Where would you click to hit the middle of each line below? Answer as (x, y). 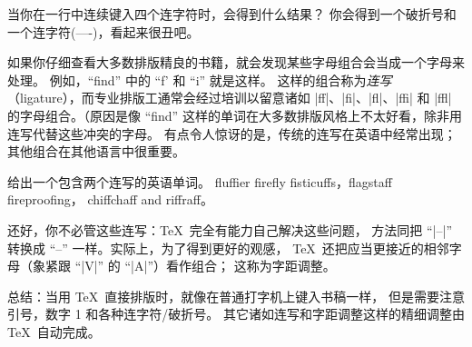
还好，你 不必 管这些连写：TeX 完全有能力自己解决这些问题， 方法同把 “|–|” (230, 229)
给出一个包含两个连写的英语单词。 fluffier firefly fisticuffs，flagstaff (200, 181)
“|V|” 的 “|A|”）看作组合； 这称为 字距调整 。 (205, 266)
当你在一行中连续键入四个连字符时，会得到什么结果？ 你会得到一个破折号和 (232, 14)
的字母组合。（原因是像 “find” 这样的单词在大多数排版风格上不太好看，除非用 (235, 115)
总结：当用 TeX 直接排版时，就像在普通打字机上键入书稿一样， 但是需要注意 (236, 296)
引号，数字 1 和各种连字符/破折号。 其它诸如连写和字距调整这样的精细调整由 (236, 314)
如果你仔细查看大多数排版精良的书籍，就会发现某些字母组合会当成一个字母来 (236, 62)
